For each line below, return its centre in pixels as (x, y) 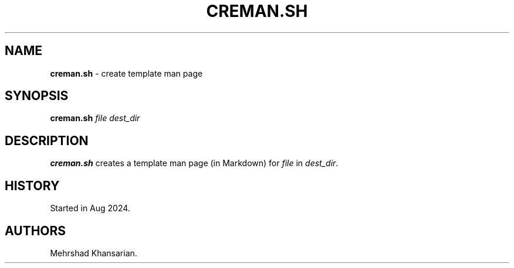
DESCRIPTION (47, 140)
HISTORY (32, 185)
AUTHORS (35, 231)
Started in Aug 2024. (90, 208)
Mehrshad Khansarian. (94, 253)
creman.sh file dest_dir (95, 118)
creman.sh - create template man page (126, 73)
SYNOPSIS (37, 96)
